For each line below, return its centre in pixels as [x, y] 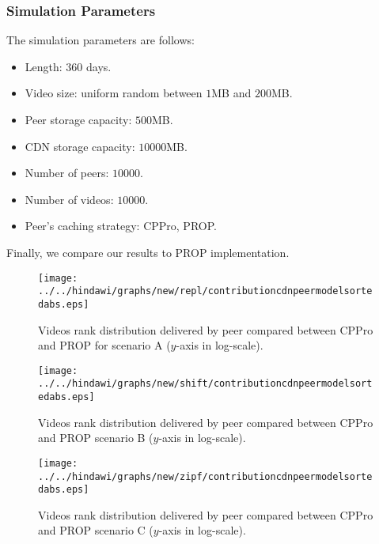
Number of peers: [67, 173]
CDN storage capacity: [80, 146]
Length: [44, 66]
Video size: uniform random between [114, 93]
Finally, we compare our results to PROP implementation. [148, 252]
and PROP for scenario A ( [104, 345]
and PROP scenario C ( [96, 530]
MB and [231, 93]
